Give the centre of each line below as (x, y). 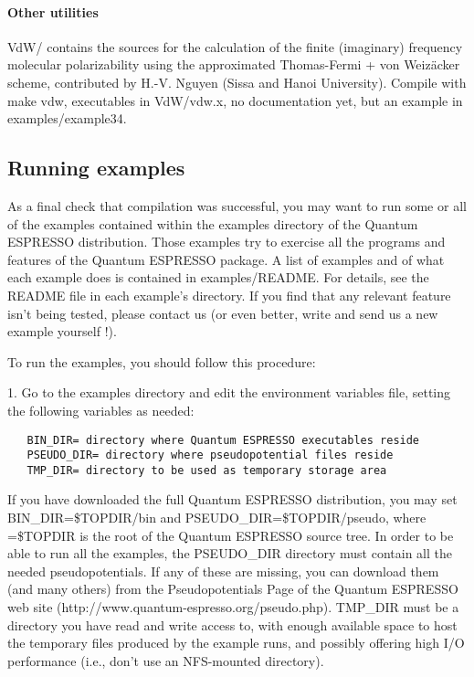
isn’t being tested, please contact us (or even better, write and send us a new (223, 313)
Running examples (96, 168)
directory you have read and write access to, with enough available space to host (232, 624)
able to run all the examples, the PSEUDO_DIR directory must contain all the (230, 553)
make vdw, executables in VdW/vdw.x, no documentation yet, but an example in (235, 100)
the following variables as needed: (101, 410)
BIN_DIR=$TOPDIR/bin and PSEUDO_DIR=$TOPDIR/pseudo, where (217, 518)
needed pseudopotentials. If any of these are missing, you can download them (223, 571)
